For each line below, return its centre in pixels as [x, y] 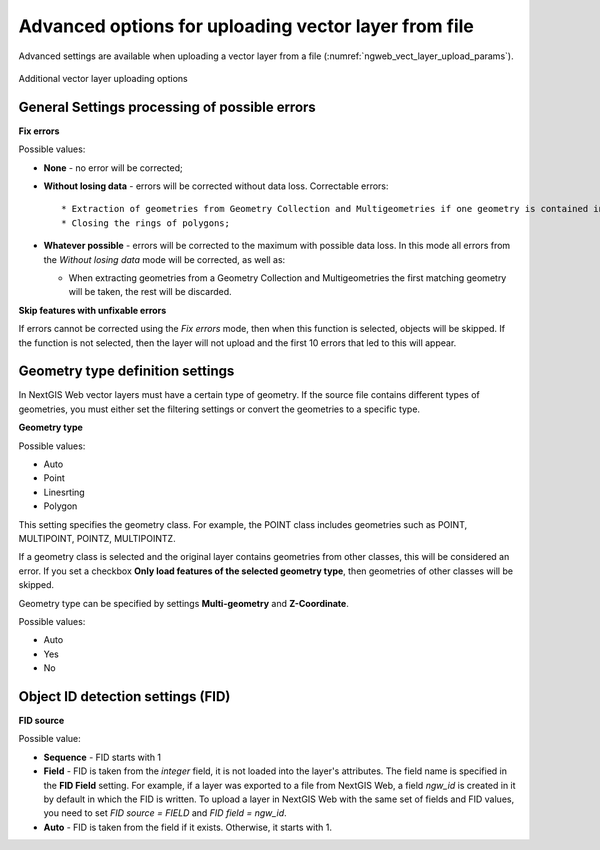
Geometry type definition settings [126, 371]
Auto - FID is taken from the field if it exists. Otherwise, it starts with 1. [187, 827]
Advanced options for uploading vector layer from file [246, 26]
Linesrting [64, 492]
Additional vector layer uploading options [103, 78]
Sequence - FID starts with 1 [102, 757]
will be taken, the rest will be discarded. [150, 292]
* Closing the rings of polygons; [145, 223]
